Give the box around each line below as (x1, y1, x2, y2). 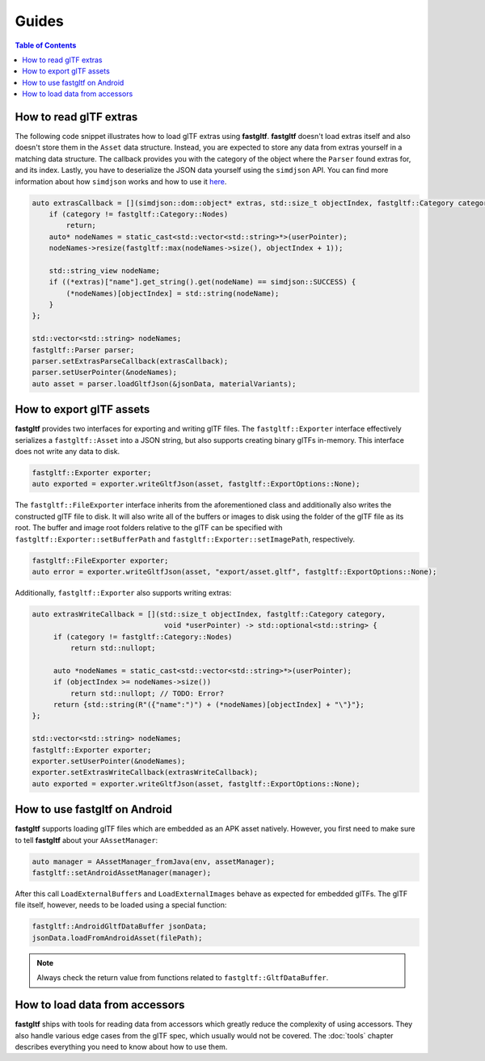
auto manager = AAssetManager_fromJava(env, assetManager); (32, 857, 276, 866)
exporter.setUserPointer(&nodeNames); (32, 756, 186, 766)
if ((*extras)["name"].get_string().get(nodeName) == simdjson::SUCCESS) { (48, 277, 356, 287)
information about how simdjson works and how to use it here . (15, 176, 227, 186)
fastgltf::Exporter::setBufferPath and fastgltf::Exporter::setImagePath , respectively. (15, 534, 356, 544)
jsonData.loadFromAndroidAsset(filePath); (32, 933, 203, 942)
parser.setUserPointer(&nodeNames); (32, 368, 178, 377)
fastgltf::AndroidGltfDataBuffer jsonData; (32, 922, 208, 931)
